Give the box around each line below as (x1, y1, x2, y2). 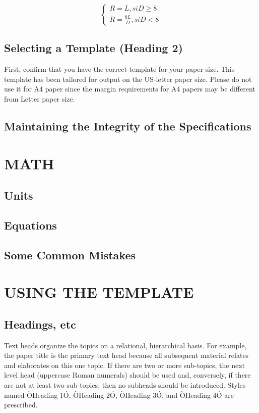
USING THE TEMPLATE (4, 282, 194, 302)
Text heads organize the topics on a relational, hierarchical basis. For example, (4, 340, 247, 350)
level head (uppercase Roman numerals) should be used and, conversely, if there (4, 370, 251, 380)
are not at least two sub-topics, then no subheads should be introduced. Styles (4, 380, 246, 390)
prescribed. (4, 399, 38, 410)
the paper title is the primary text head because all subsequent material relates (4, 350, 249, 360)
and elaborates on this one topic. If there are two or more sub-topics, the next (4, 359, 245, 370)
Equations (4, 217, 57, 233)
